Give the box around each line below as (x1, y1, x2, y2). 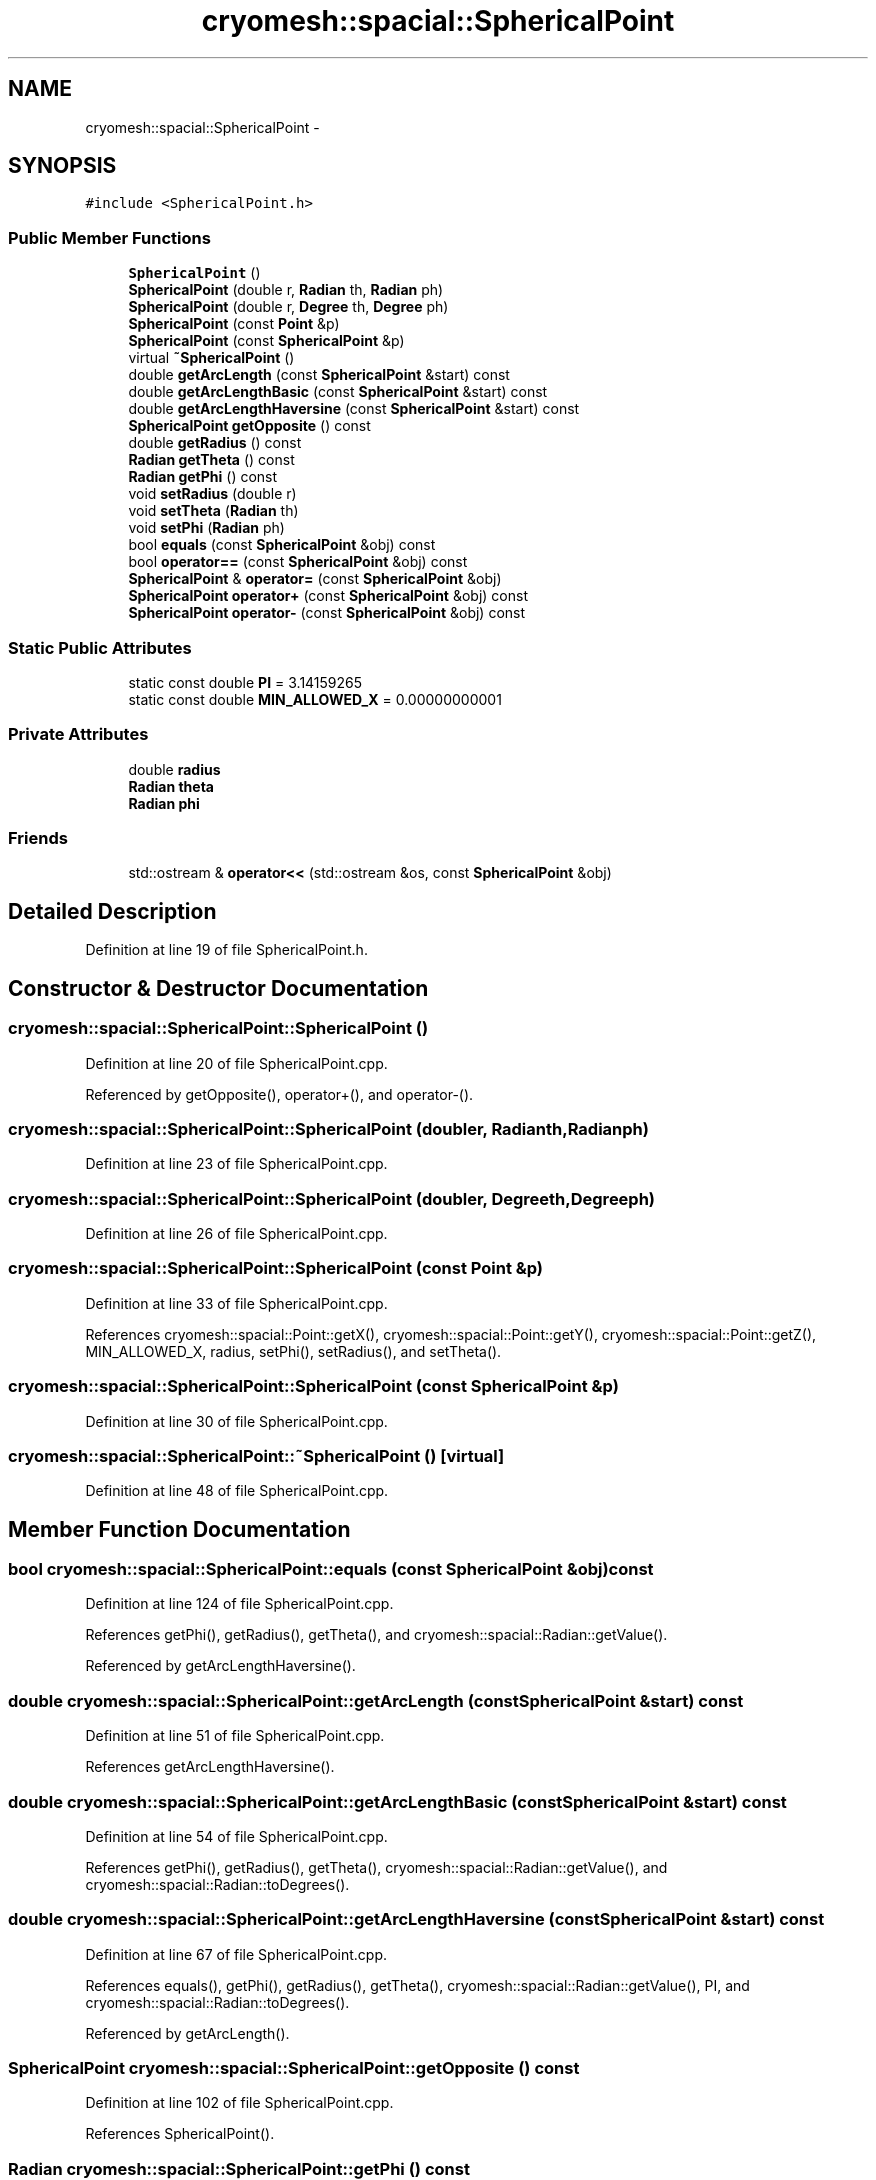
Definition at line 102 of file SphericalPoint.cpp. (85, 2094, 394, 2112)
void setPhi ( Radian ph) (128, 519, 285, 537)
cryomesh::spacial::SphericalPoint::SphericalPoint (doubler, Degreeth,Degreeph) (8, 1188, 656, 1209)
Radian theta (128, 777, 214, 795)
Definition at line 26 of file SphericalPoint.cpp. (85, 1225, 388, 1242)
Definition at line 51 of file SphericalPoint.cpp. (85, 1727, 385, 1745)
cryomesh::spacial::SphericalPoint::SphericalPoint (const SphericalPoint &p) (8, 1376, 619, 1397)
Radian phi (128, 794, 200, 812)
